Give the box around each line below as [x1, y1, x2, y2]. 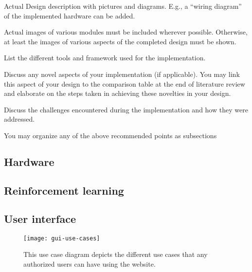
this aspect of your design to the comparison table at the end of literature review [4, 78, 245, 89]
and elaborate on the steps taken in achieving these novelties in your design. [4, 88, 231, 98]
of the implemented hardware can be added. [4, 10, 135, 20]
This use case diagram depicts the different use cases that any [23, 249, 208, 259]
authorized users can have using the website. [23, 258, 156, 269]
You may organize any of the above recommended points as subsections [4, 130, 217, 140]
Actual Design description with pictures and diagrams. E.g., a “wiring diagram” [4, 1, 242, 11]
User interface [4, 211, 76, 226]
